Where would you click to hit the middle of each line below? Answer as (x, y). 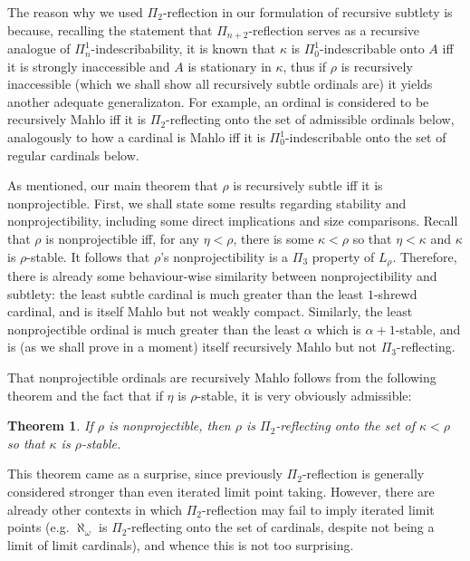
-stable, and (428, 329)
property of (343, 256)
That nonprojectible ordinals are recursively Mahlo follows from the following (222, 377)
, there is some (273, 238)
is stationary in (230, 66)
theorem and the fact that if (85, 395)
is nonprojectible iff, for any (122, 238)
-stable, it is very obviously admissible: (304, 395)
